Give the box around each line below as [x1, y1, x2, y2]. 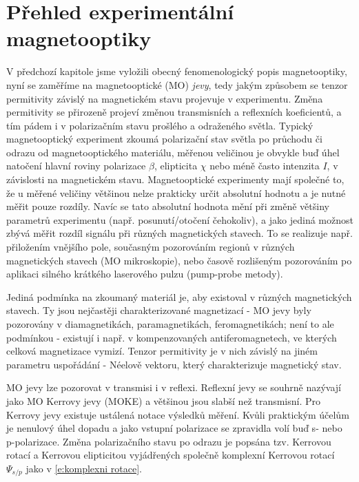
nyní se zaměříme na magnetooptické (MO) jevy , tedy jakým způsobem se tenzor [6, 77, 348, 92]
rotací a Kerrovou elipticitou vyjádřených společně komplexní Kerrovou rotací [6, 448, 335, 462]
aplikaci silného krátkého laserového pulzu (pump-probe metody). [6, 266, 283, 281]
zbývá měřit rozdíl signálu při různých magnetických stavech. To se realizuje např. [6, 226, 353, 240]
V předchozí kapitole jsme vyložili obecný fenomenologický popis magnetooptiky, [6, 64, 347, 78]
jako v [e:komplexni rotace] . [25, 461, 142, 475]
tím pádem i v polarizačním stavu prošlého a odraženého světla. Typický [6, 118, 314, 132]
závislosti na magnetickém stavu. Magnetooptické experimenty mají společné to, [6, 172, 345, 187]
